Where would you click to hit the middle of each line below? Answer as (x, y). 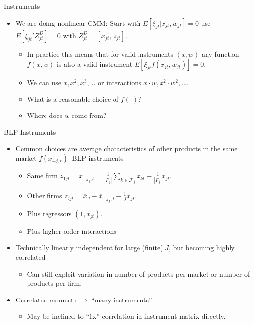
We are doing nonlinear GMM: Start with (78, 23)
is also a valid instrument (94, 64)
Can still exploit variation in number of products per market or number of (139, 273)
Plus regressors (49, 213)
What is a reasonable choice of (73, 99)
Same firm (42, 175)
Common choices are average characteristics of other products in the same (127, 148)
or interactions (120, 82)
